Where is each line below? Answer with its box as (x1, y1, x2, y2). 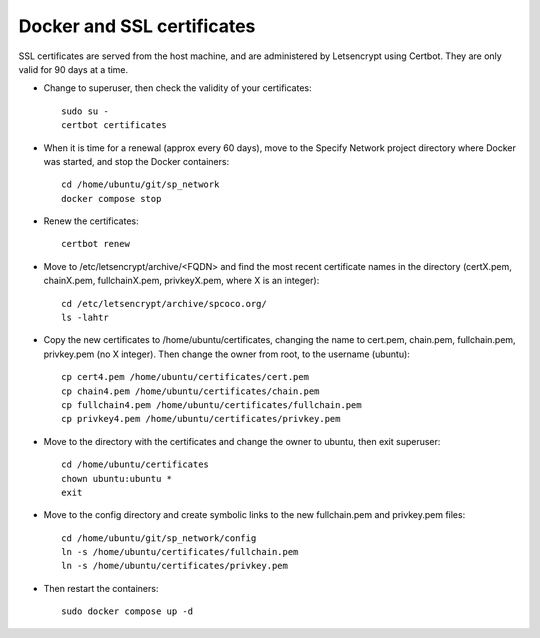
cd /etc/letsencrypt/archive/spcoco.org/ (61, 298, 267, 309)
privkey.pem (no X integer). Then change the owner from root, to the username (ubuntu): (43, 348, 410, 360)
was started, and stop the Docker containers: (43, 155, 230, 167)
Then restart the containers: (43, 582, 159, 594)
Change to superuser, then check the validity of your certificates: (43, 82, 312, 94)
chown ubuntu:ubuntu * (61, 473, 173, 484)
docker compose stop (61, 193, 162, 204)
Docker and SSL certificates (18, 15, 256, 37)
